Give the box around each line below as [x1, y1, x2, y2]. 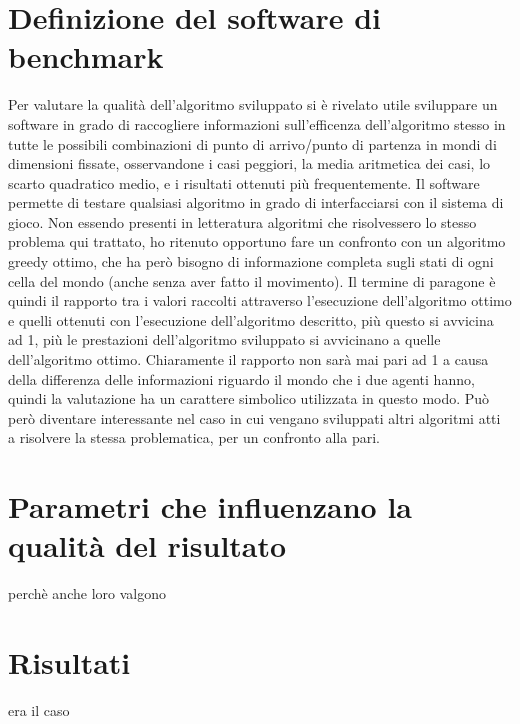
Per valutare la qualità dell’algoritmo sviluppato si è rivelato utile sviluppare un [8, 94, 498, 115]
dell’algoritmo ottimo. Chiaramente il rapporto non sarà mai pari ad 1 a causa [8, 349, 489, 370]
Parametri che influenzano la [8, 486, 413, 527]
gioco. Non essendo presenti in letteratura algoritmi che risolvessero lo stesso [8, 211, 477, 232]
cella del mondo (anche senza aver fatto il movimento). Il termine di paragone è [8, 270, 496, 291]
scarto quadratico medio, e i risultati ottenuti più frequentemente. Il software [8, 172, 480, 193]
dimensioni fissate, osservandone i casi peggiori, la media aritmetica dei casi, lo [8, 153, 491, 174]
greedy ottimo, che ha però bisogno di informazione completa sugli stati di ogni [8, 251, 494, 272]
